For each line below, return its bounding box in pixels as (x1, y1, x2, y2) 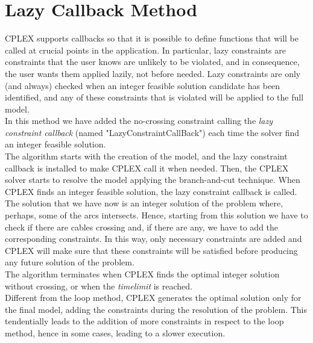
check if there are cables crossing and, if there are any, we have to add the (5, 220, 279, 233)
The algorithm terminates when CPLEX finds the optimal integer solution (5, 268, 280, 280)
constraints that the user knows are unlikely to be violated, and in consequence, (5, 55, 300, 68)
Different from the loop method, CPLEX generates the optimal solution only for (5, 291, 302, 304)
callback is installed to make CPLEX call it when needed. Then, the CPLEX (5, 161, 289, 174)
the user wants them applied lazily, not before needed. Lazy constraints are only (5, 67, 301, 79)
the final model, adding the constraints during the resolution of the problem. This (5, 303, 308, 315)
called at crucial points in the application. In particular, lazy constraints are (5, 43, 286, 56)
